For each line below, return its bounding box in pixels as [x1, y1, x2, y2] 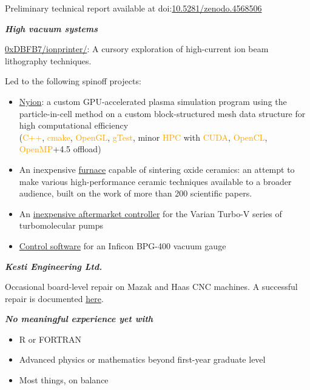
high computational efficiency [19, 119, 129, 132]
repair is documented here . [5, 292, 104, 304]
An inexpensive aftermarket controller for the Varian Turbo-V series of [19, 207, 282, 220]
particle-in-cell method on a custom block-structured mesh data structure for [19, 107, 306, 119]
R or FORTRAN [19, 332, 82, 345]
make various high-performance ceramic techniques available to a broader [19, 175, 292, 187]
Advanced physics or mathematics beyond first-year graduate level [19, 353, 266, 366]
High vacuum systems [5, 22, 98, 35]
